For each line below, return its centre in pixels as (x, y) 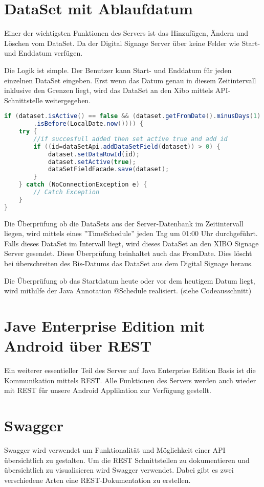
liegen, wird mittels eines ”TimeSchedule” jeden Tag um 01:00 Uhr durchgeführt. (131, 233)
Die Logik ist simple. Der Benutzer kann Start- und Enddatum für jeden (118, 70)
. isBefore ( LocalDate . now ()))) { (89, 124)
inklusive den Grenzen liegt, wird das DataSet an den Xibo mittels (109, 90)
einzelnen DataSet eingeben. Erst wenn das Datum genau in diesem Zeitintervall (130, 80)
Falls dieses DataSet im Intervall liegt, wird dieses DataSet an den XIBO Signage (131, 243)
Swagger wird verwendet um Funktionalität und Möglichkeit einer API (115, 450)
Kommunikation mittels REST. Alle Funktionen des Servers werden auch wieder (130, 380)
